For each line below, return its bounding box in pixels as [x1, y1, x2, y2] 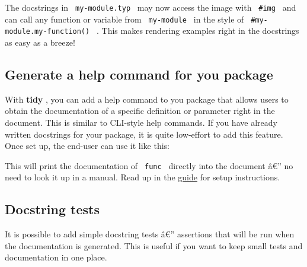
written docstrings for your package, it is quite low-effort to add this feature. [5, 128, 283, 140]
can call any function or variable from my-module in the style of [5, 12, 244, 25]
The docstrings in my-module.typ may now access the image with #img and [5, 1, 296, 13]
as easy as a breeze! [5, 36, 75, 48]
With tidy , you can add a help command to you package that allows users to [5, 93, 289, 105]
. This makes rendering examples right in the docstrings [97, 24, 299, 37]
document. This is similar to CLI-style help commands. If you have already [5, 116, 277, 128]
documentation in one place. [5, 251, 107, 263]
